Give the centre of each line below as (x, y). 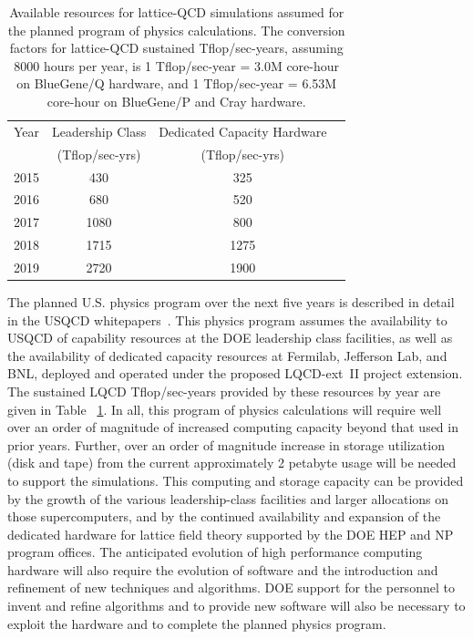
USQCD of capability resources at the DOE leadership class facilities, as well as (230, 338)
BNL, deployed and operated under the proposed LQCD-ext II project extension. (235, 373)
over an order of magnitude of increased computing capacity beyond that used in (233, 427)
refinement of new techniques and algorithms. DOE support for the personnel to (231, 587)
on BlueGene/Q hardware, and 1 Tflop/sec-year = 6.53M (177, 83)
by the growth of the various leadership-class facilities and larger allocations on (228, 498)
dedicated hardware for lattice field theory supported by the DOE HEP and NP (231, 534)
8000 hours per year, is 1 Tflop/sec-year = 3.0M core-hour (177, 65)
